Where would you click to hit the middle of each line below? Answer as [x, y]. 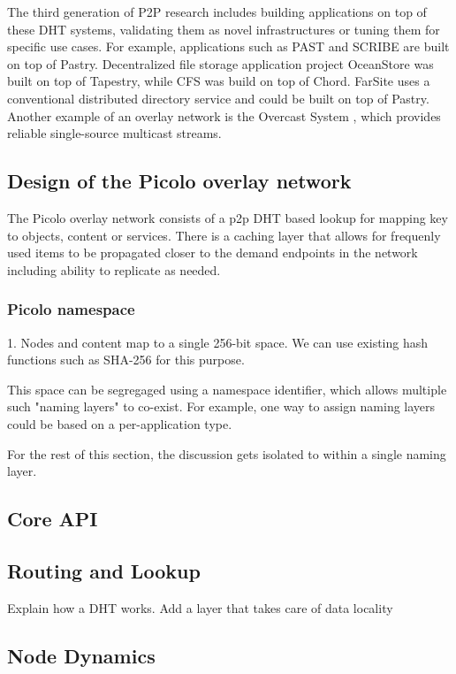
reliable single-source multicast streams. [114, 133]
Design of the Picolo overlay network [179, 181]
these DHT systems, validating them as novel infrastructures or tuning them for [224, 29]
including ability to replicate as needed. [114, 269]
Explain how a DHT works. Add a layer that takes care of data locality [200, 607]
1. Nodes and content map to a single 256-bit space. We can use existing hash [218, 342]
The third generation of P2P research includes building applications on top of [217, 11]
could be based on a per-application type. [120, 423]
